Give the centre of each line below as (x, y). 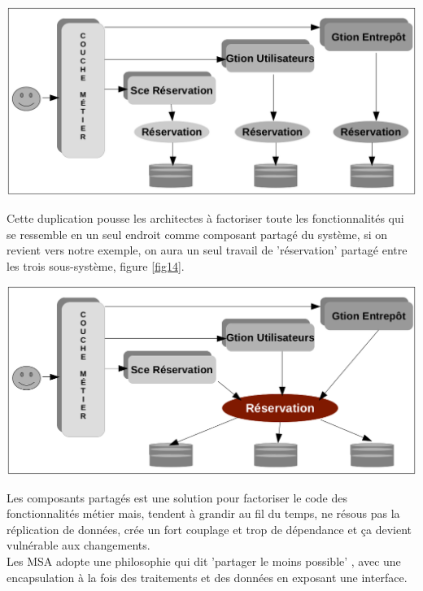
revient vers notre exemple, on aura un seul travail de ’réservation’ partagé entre (207, 250)
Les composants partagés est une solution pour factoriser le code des (177, 497)
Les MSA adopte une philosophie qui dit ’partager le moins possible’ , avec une (204, 561)
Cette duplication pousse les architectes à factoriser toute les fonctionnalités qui (205, 217)
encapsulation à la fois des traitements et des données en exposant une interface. (207, 577)
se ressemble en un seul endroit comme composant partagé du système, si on (197, 234)
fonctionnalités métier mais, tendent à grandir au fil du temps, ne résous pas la (203, 513)
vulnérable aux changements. (78, 545)
